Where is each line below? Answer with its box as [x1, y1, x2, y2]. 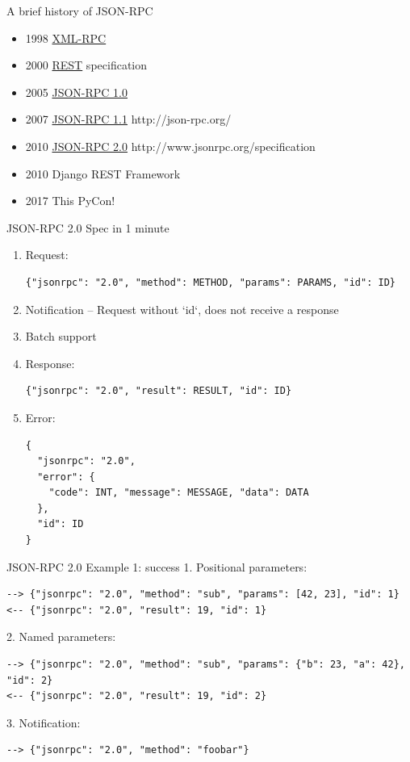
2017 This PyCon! [25, 192, 115, 209]
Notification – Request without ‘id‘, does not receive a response [25, 300, 339, 317]
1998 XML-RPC [25, 29, 107, 46]
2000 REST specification [25, 57, 148, 73]
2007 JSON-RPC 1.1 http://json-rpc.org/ [25, 111, 232, 128]
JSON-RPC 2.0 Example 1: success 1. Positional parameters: [6, 558, 307, 575]
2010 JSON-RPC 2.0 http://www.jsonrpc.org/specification [25, 137, 316, 154]
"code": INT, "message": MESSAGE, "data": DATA [48, 487, 309, 499]
